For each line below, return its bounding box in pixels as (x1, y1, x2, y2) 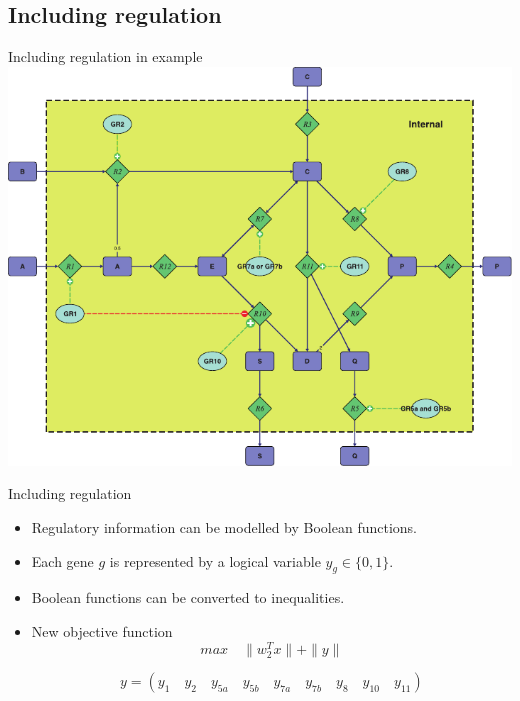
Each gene (31, 550, 94, 571)
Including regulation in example (8, 46, 203, 67)
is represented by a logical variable (109, 550, 321, 571)
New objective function (31, 620, 173, 641)
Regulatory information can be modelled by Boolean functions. (31, 516, 417, 537)
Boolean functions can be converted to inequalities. (31, 587, 345, 608)
